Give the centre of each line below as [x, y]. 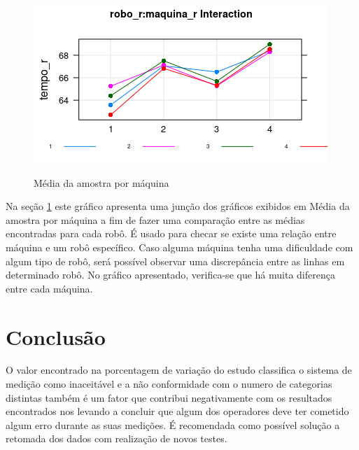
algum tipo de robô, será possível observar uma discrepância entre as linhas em [175, 261]
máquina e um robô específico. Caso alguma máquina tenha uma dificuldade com [179, 247]
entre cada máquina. [49, 288]
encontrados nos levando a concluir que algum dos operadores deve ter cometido [177, 411]
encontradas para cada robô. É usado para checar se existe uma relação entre [171, 233]
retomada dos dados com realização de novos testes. [117, 438]
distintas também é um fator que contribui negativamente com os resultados [169, 397]
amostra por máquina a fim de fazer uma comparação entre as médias [155, 219]
